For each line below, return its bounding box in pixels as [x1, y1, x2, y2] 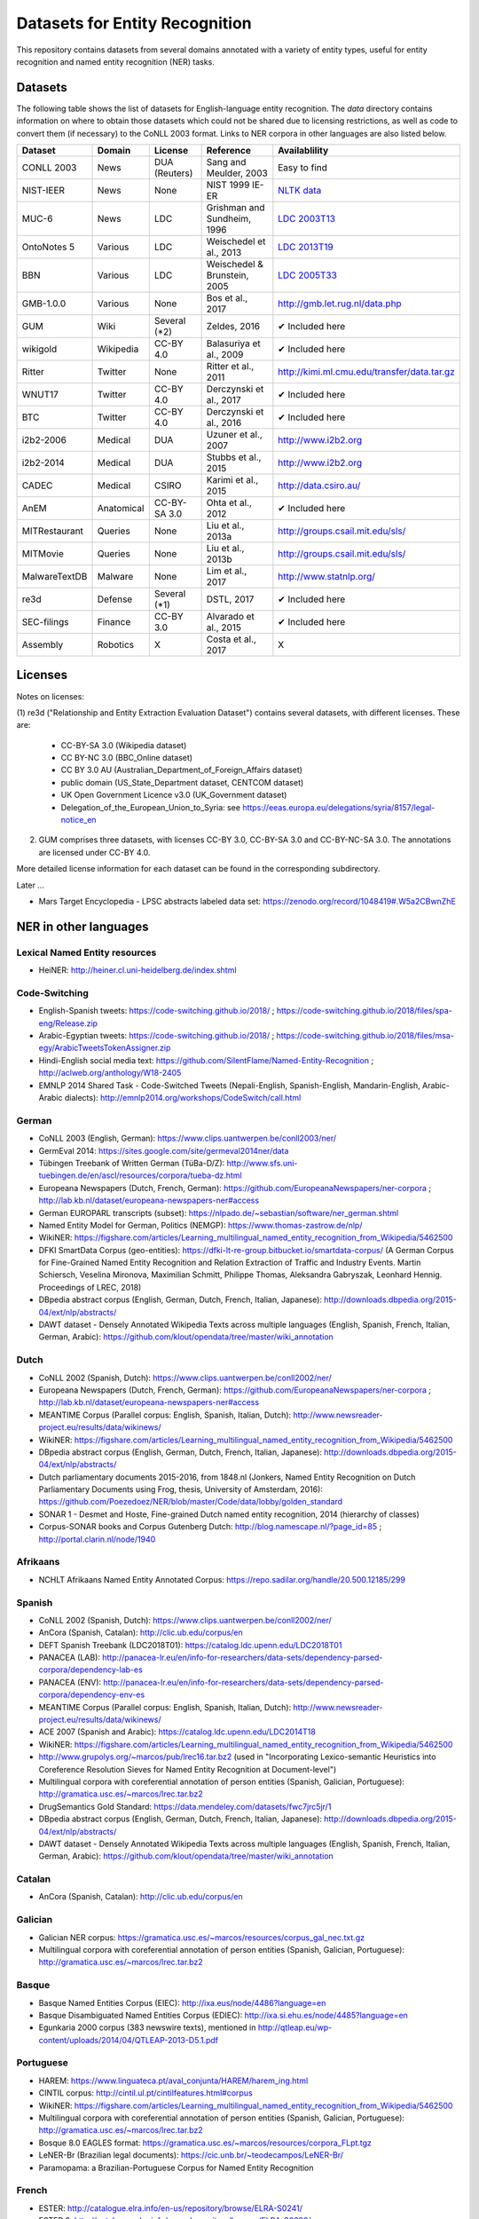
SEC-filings [21, 616, 69, 628]
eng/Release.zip [38, 1017, 98, 1029]
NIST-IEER [21, 185, 66, 197]
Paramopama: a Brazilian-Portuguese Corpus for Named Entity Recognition [38, 2162, 314, 2173]
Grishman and [206, 201, 265, 214]
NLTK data [278, 185, 322, 197]
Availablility [278, 145, 329, 157]
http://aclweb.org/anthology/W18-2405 [38, 1068, 182, 1078]
